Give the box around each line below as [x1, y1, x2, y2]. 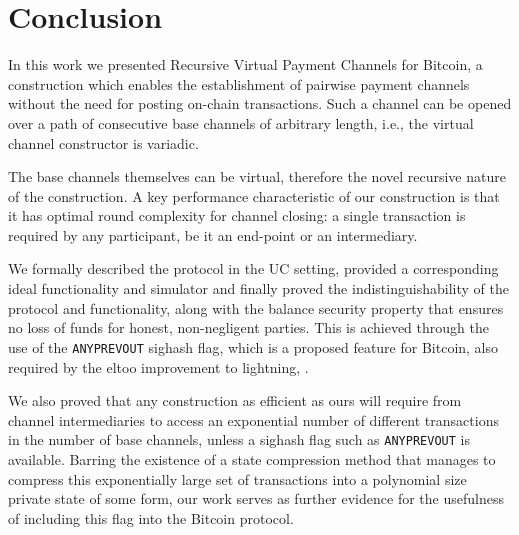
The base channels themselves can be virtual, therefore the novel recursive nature [8, 166, 506, 187]
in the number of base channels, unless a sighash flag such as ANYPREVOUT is [8, 429, 470, 450]
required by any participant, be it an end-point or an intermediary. [8, 224, 418, 245]
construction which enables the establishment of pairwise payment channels [8, 73, 470, 94]
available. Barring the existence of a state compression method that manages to [8, 448, 496, 469]
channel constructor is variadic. [8, 132, 199, 153]
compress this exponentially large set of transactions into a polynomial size [8, 468, 467, 489]
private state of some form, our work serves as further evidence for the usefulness [8, 488, 504, 509]
